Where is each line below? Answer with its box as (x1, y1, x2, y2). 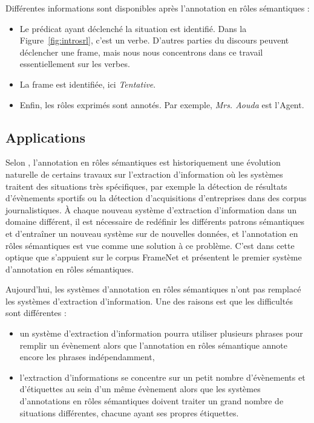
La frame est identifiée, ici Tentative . (19, 77, 156, 90)
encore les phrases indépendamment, (19, 350, 155, 363)
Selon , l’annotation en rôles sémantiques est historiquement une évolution (5, 156, 281, 169)
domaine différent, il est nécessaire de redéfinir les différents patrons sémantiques (5, 215, 304, 228)
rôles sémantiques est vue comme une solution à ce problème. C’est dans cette (5, 239, 295, 251)
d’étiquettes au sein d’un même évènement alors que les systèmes (19, 383, 261, 395)
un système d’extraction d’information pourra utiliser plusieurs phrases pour (19, 327, 303, 340)
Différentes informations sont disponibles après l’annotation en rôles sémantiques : (5, 2, 310, 14)
